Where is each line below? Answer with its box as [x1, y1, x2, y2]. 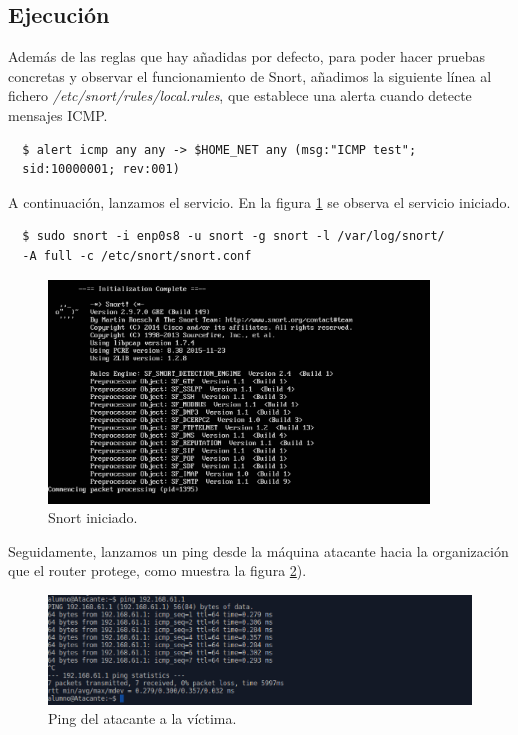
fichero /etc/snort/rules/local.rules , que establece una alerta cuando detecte [8, 85, 472, 106]
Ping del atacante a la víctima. [48, 708, 237, 729]
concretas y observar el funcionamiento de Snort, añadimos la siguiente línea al [8, 65, 492, 86]
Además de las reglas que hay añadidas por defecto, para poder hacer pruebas [8, 46, 486, 67]
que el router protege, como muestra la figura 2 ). [8, 560, 307, 581]
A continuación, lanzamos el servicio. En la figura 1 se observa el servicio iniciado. [8, 191, 511, 212]
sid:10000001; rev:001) [22, 162, 180, 177]
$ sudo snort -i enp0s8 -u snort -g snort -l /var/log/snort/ [22, 229, 445, 244]
